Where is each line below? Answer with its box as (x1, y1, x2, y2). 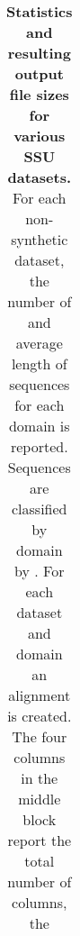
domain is (8, 415, 70, 436)
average (15, 332, 63, 353)
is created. (7, 705, 72, 726)
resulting (7, 42, 71, 63)
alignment (8, 685, 71, 705)
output (14, 63, 64, 84)
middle (18, 788, 61, 809)
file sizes (9, 84, 69, 105)
